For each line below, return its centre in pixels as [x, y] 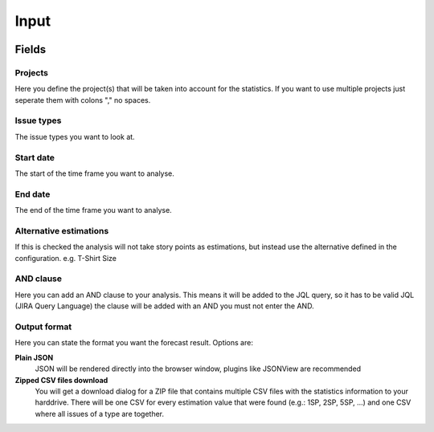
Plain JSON [34, 357]
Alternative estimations [62, 230]
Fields [31, 49]
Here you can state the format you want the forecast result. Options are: [134, 343]
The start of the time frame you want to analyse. [94, 173]
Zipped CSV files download [61, 380]
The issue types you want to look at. [75, 137]
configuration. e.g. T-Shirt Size [66, 258]
